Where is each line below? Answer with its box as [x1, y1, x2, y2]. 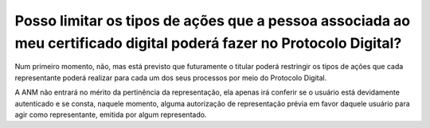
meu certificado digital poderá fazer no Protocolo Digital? [14, 34, 402, 52]
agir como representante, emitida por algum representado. [14, 110, 207, 119]
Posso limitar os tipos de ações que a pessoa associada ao [14, 12, 410, 29]
